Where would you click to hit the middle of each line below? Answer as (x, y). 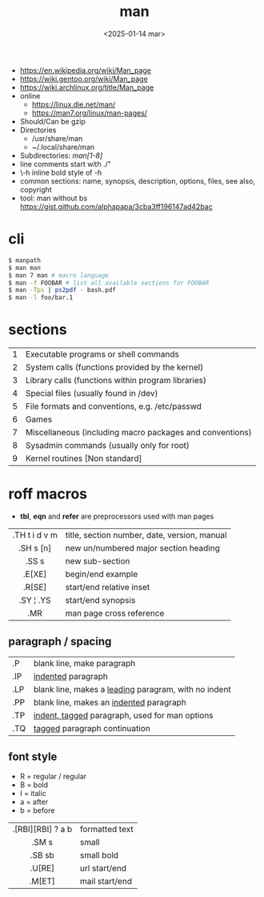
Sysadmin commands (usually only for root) (108, 446)
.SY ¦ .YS (35, 600)
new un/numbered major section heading (142, 548)
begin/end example (102, 574)
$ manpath (25, 260)
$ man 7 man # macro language (59, 275)
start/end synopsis (100, 600)
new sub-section (98, 561)
